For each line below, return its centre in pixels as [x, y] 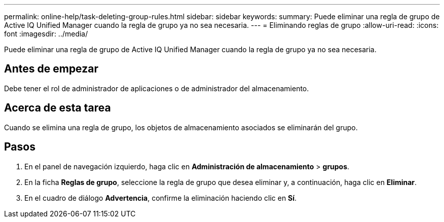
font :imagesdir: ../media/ [46, 34]
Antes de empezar [51, 69]
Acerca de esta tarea [58, 108]
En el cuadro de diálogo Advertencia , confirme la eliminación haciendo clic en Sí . [161, 198]
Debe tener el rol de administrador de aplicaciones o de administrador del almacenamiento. [157, 88]
